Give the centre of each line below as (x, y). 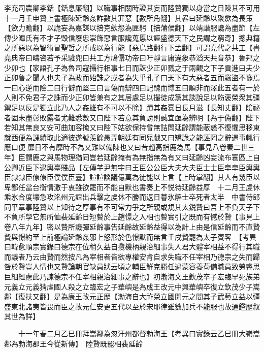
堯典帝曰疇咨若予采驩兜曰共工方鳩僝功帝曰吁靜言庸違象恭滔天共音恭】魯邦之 (132, 57)
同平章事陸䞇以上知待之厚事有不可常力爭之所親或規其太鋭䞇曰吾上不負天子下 (132, 206)
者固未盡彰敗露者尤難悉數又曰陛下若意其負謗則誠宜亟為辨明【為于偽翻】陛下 (132, 117)
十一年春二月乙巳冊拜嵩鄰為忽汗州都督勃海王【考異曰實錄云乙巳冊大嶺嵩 (139, 333)
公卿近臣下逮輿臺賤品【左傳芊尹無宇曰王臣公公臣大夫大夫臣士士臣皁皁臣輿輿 (132, 167)
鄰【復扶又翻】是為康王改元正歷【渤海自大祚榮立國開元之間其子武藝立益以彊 (132, 296)
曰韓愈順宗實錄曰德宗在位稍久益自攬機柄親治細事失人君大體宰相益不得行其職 (132, 247)
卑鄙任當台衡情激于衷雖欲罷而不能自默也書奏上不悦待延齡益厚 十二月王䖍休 (132, 187)
